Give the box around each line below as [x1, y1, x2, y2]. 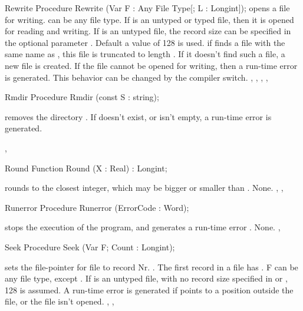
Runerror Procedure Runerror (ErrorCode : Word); [5, 201, 189, 213]
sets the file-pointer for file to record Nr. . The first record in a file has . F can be [5, 260, 298, 273]
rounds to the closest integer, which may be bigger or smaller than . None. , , [5, 181, 284, 194]
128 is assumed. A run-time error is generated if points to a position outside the [5, 283, 294, 296]
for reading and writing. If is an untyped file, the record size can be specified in [5, 25, 291, 37]
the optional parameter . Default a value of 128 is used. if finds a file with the [5, 36, 285, 48]
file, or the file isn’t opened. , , [5, 295, 114, 307]
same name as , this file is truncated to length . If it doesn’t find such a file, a [5, 48, 285, 60]
